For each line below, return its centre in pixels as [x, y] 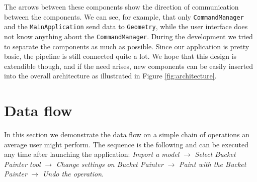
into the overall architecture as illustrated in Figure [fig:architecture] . [110, 76]
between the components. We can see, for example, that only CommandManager [124, 16]
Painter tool [22, 164]
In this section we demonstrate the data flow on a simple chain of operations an [127, 134]
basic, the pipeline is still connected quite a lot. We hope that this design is [120, 56]
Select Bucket [215, 154]
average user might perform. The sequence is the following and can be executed [126, 144]
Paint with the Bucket [212, 164]
